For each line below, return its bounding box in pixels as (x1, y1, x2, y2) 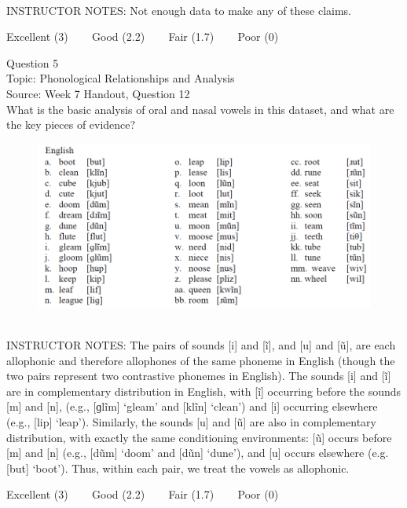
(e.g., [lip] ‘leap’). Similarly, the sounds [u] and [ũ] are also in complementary (6, 414, 376, 430)
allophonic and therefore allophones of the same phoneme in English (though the (6, 352, 395, 368)
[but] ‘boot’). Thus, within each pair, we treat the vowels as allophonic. (6, 459, 350, 476)
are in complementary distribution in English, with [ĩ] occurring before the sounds (6, 382, 401, 399)
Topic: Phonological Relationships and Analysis (6, 70, 235, 86)
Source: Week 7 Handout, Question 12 (6, 85, 190, 101)
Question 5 (6, 54, 59, 71)
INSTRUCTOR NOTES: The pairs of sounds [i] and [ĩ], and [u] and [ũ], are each (6, 337, 396, 353)
